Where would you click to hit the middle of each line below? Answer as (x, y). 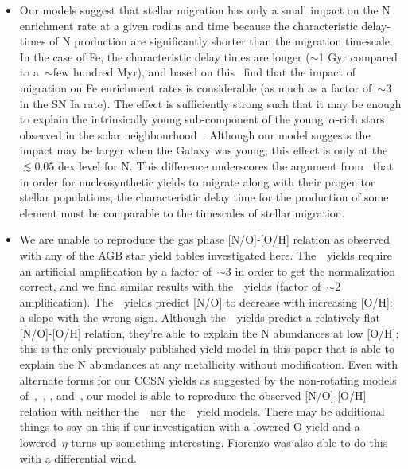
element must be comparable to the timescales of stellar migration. (182, 212)
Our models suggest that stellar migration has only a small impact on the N (205, 10)
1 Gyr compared (358, 56)
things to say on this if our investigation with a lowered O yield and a (190, 426)
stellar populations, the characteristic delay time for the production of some (204, 197)
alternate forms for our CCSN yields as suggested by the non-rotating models (208, 379)
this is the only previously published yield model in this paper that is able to (207, 348)
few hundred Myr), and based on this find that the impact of (204, 72)
